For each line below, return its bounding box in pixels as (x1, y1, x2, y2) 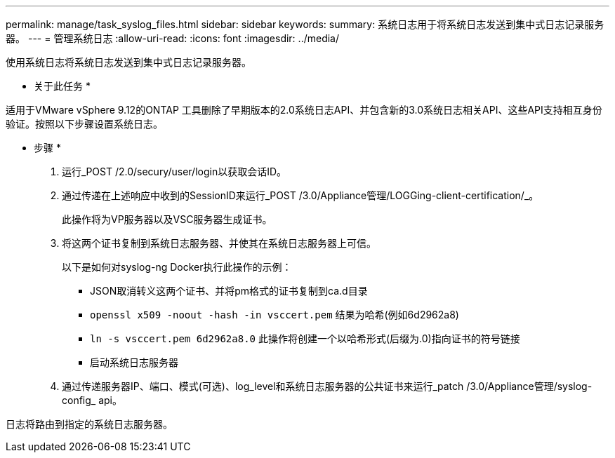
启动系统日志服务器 (90, 356, 178, 368)
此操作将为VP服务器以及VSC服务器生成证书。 (62, 213, 272, 225)
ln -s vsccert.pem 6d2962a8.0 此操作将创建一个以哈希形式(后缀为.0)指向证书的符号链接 (90, 332, 520, 344)
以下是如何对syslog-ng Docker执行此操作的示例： (62, 261, 292, 273)
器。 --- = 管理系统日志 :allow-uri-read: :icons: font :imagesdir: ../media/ (6, 32, 340, 44)
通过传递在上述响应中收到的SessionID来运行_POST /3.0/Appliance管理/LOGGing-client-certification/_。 (62, 189, 539, 201)
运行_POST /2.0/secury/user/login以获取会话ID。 (62, 166, 287, 177)
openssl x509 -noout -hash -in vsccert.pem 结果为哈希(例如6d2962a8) (90, 309, 459, 321)
